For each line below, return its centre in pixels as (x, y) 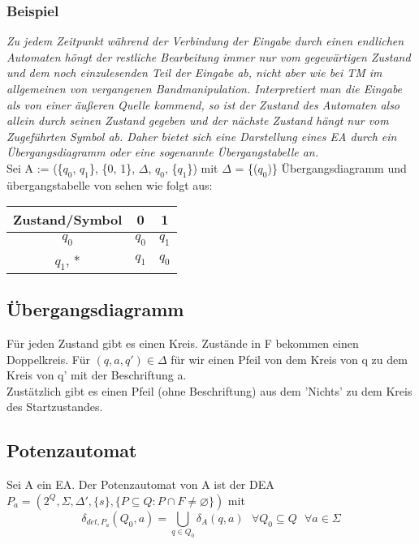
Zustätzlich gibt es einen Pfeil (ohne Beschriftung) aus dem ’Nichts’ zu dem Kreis (209, 390)
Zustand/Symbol (68, 220)
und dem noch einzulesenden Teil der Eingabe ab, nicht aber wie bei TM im (194, 73)
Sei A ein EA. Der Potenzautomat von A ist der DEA (140, 484)
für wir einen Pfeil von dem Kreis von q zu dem (289, 359)
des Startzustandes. (55, 407)
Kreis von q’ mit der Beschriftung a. (97, 375)
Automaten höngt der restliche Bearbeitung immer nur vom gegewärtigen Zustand (209, 56)
